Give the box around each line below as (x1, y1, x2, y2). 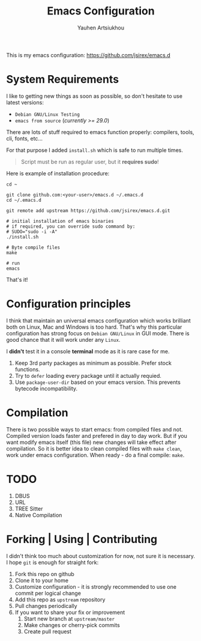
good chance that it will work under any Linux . (6, 336, 121, 343)
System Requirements (6, 73, 119, 87)
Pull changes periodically (14, 602, 77, 609)
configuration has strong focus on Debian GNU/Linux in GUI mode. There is (6, 329, 190, 337)
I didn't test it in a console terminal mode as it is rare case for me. (6, 347, 170, 355)
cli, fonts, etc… (6, 135, 43, 142)
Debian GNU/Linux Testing (14, 111, 80, 118)
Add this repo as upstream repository (14, 596, 106, 603)
